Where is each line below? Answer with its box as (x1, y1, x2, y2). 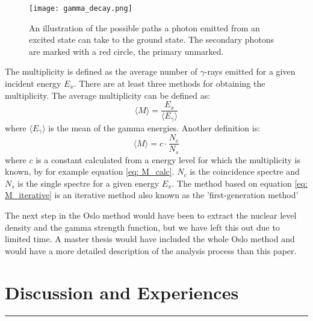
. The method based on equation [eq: (172, 176, 308, 189)
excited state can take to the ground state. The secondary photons (29, 33, 274, 46)
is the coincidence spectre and (190, 165, 300, 178)
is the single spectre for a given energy (17, 176, 160, 189)
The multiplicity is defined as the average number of (5, 65, 197, 78)
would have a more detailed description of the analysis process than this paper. (5, 244, 297, 257)
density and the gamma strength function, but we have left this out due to (5, 220, 280, 233)
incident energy (5, 77, 61, 90)
